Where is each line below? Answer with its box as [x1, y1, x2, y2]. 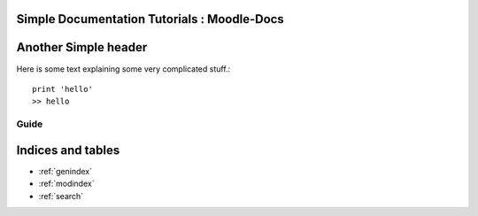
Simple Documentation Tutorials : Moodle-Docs [16, 12, 285, 27]
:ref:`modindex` [38, 178, 95, 189]
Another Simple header [16, 40, 148, 55]
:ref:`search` [38, 190, 84, 201]
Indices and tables [16, 143, 120, 158]
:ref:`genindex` [38, 166, 93, 176]
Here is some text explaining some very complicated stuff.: [16, 63, 231, 74]
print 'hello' [32, 84, 93, 94]
